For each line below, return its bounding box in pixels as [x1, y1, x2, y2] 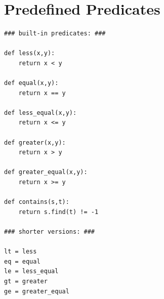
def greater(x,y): [4, 139, 66, 146]
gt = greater [4, 277, 48, 285]
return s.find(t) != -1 [18, 208, 99, 216]
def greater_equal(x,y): [4, 168, 88, 176]
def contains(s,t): [4, 198, 69, 206]
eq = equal [4, 258, 40, 265]
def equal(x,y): [4, 79, 59, 87]
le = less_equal [4, 268, 59, 275]
